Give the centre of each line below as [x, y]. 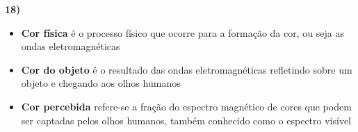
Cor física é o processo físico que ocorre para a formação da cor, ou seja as [182, 32]
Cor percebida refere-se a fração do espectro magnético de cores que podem [186, 106]
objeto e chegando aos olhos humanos [101, 83]
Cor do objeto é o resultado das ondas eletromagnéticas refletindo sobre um [187, 69]
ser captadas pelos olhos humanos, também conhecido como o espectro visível [186, 120]
